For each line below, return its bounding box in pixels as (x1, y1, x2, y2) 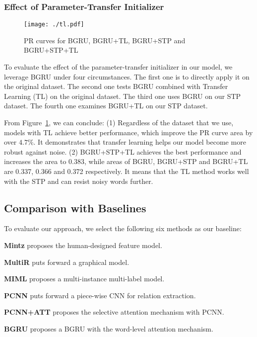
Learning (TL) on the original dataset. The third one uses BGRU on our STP (4, 90, 241, 101)
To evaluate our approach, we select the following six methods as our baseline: (4, 223, 242, 234)
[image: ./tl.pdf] (24, 21, 84, 28)
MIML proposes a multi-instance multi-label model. (4, 273, 165, 284)
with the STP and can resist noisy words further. (4, 175, 153, 186)
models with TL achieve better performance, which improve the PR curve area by (4, 127, 253, 137)
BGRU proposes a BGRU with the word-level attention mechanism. (4, 323, 213, 334)
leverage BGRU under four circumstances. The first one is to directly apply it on (4, 71, 250, 82)
